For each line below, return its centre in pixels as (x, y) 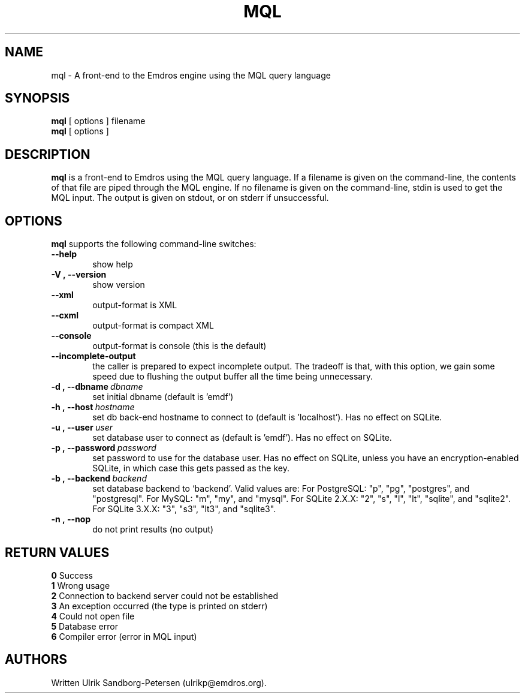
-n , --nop (71, 519)
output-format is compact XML (153, 326)
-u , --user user (82, 428)
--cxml (65, 315)
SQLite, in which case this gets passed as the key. (191, 468)
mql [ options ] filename (98, 121)
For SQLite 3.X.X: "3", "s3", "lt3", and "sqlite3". (184, 509)
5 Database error (85, 626)
